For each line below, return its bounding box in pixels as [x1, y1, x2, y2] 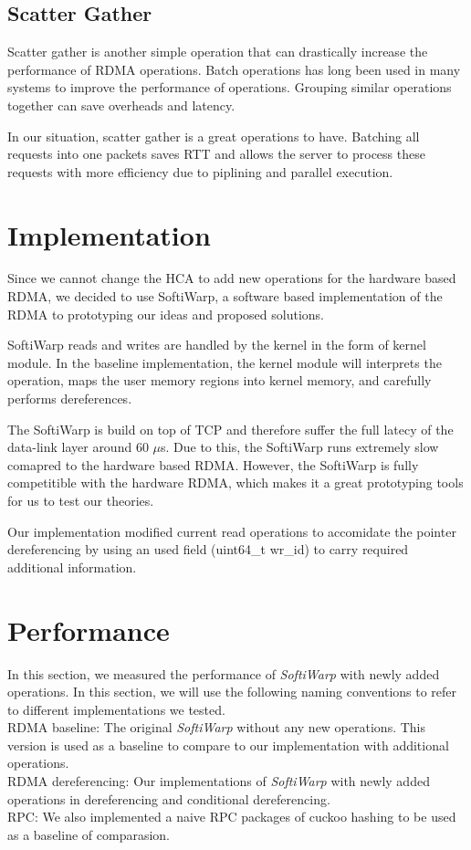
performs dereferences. [7, 389, 132, 408]
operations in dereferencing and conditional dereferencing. [7, 789, 330, 808]
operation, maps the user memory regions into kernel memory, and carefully [7, 371, 432, 390]
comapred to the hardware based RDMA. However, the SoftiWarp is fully [7, 455, 419, 474]
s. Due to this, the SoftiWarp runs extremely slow [161, 437, 439, 456]
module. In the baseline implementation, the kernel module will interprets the [7, 352, 442, 372]
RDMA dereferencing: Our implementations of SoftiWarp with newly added [7, 771, 430, 791]
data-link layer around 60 [7, 437, 149, 456]
